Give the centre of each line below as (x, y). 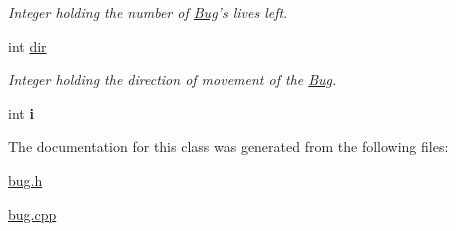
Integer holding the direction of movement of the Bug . (172, 79)
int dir (27, 45)
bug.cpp (32, 213)
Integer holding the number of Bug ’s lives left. (148, 12)
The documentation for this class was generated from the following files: (228, 146)
